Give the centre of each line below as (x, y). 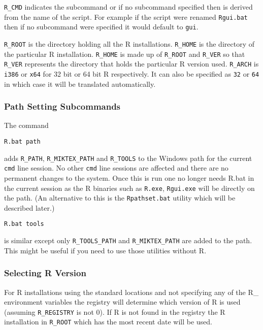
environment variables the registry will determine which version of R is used (122, 302)
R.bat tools (24, 224)
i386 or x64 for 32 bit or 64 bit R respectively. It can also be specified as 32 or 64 (132, 73)
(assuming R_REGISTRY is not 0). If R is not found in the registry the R (115, 311)
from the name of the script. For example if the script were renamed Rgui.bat (126, 16)
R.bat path (22, 142)
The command (26, 125)
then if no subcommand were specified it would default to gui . (101, 27)
